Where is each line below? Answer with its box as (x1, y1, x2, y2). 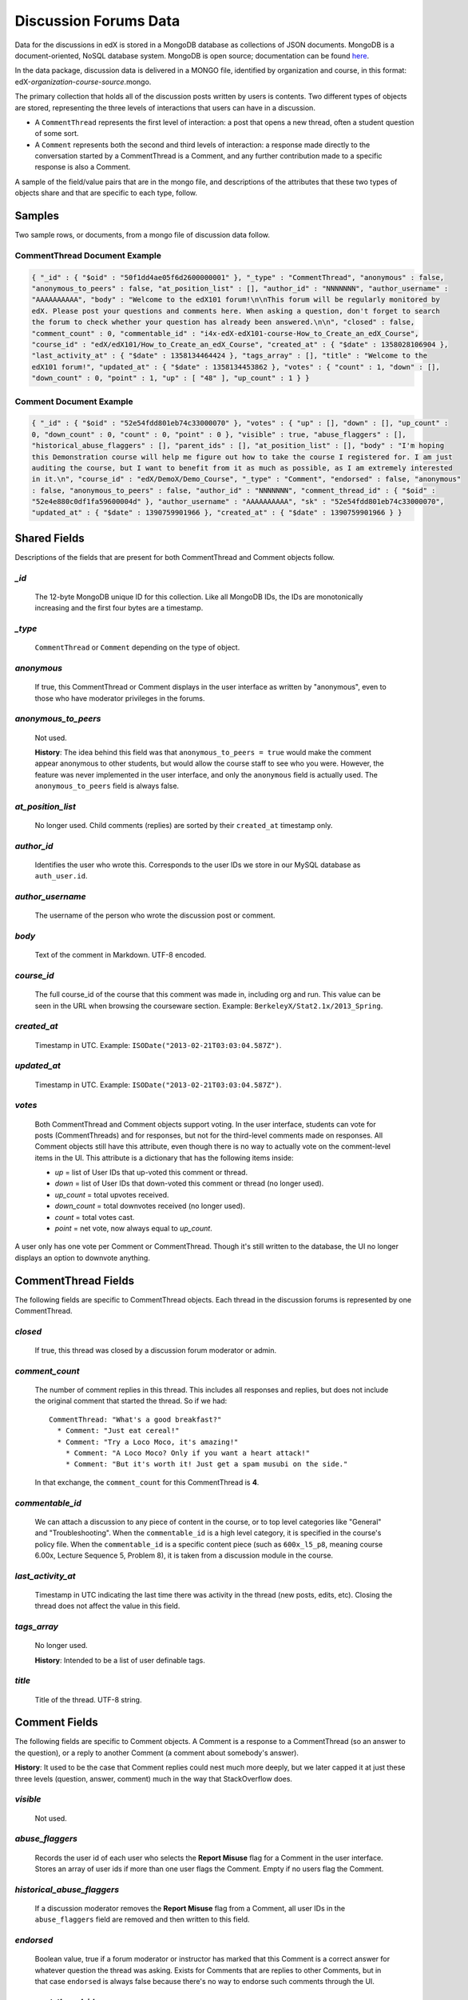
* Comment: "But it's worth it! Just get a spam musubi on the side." (65, 1460, 348, 1469)
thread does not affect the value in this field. (34, 1601, 180, 1611)
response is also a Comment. (34, 162, 131, 172)
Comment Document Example (14, 396, 133, 407)
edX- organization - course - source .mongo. (14, 77, 152, 86)
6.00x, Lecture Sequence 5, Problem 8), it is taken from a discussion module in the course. (34, 1550, 334, 1560)
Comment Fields (14, 1716, 99, 1730)
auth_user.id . (34, 871, 88, 881)
